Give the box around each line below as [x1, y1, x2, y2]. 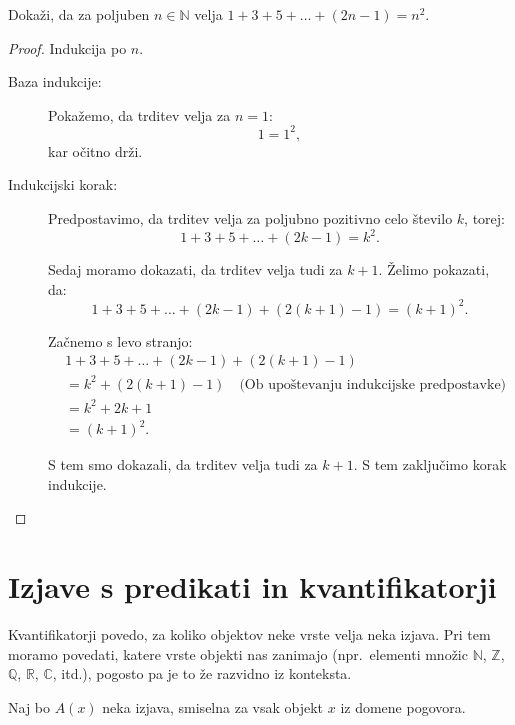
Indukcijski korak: [8, 174, 118, 195]
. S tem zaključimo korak [353, 454, 507, 475]
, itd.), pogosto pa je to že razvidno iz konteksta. [52, 663, 352, 684]
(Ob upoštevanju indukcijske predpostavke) [239, 377, 507, 392]
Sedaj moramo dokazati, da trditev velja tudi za [48, 259, 343, 280]
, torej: [464, 208, 505, 229]
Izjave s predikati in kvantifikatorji [8, 566, 497, 607]
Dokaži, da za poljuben [8, 4, 150, 24]
